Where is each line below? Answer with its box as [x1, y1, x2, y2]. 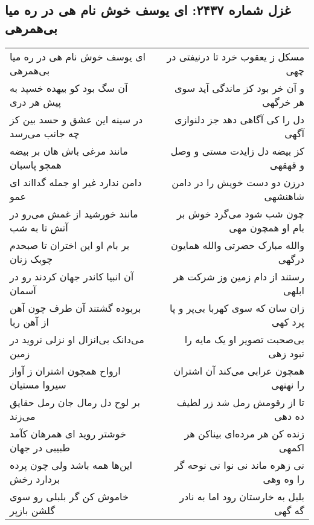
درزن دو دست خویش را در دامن [171, 175, 304, 189]
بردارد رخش [10, 471, 60, 486]
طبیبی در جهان [10, 440, 70, 454]
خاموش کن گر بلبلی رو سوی [10, 489, 129, 503]
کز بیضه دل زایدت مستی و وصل [170, 143, 304, 158]
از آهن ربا [10, 314, 49, 329]
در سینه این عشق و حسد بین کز [10, 112, 143, 126]
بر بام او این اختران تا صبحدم [10, 237, 130, 252]
